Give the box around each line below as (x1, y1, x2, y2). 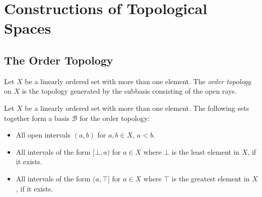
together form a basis (4, 112, 70, 123)
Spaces (4, 18, 51, 38)
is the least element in (171, 146, 240, 157)
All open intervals (16, 129, 71, 140)
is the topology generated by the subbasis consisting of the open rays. (22, 86, 237, 96)
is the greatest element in (171, 173, 250, 183)
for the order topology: (79, 112, 150, 123)
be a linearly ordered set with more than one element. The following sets (25, 102, 249, 113)
